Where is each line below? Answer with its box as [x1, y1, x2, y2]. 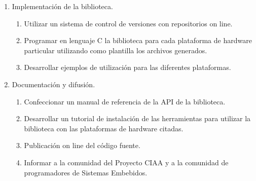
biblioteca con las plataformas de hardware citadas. [24, 123, 184, 133]
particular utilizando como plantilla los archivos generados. [24, 45, 207, 55]
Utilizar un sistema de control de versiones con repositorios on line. [24, 18, 233, 28]
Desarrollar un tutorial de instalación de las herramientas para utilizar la [24, 113, 251, 124]
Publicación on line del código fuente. [24, 140, 140, 151]
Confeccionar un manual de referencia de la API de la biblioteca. [24, 96, 226, 106]
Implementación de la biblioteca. [12, 1, 113, 11]
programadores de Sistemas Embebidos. [24, 167, 148, 177]
